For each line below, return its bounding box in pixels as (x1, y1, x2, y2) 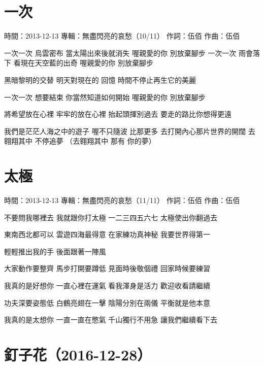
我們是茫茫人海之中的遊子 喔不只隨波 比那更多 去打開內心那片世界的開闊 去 (4, 125, 255, 136)
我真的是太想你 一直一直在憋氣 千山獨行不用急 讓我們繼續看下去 (4, 314, 217, 325)
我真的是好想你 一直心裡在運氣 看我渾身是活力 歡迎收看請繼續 (4, 280, 210, 290)
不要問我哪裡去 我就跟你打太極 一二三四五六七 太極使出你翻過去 (4, 212, 217, 222)
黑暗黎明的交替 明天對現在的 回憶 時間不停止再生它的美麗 (4, 74, 196, 85)
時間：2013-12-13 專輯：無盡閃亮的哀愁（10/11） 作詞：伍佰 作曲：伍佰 (4, 30, 240, 41)
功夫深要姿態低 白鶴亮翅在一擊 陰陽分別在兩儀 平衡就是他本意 (4, 297, 210, 308)
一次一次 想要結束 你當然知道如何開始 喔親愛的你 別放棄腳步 (4, 91, 206, 102)
